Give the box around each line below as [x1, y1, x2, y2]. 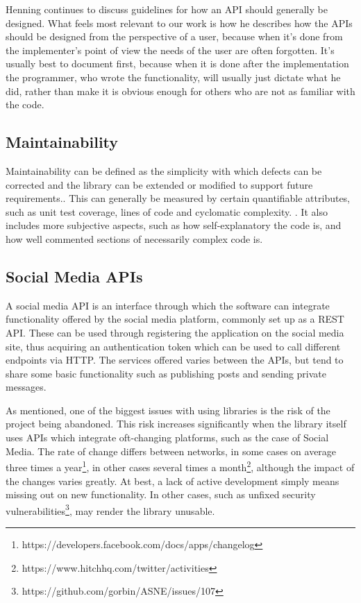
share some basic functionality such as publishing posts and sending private [6, 366, 327, 380]
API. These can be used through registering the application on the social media [6, 325, 344, 339]
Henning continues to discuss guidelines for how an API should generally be [6, 2, 328, 16]
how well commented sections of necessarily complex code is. [6, 231, 263, 246]
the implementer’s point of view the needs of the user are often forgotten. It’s [6, 42, 335, 57]
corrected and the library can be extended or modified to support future [6, 177, 313, 192]
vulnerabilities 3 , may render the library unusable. [6, 501, 215, 518]
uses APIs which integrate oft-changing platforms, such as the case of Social [6, 430, 329, 445]
